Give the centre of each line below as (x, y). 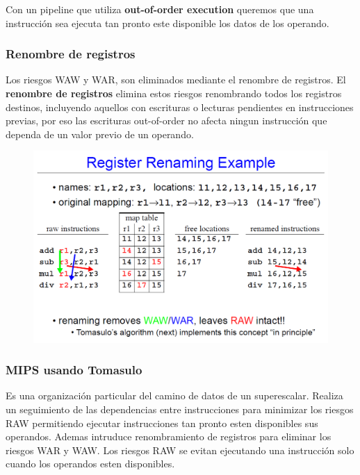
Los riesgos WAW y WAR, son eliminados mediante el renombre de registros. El (176, 80)
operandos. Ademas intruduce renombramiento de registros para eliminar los (169, 436)
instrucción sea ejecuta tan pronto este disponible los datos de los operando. (167, 23)
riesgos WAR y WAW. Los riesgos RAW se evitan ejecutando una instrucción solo (180, 450)
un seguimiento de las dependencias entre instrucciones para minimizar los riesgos (180, 409)
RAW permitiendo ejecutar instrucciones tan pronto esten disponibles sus (162, 423)
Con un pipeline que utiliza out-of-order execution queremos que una (160, 9)
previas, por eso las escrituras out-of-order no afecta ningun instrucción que (166, 120)
